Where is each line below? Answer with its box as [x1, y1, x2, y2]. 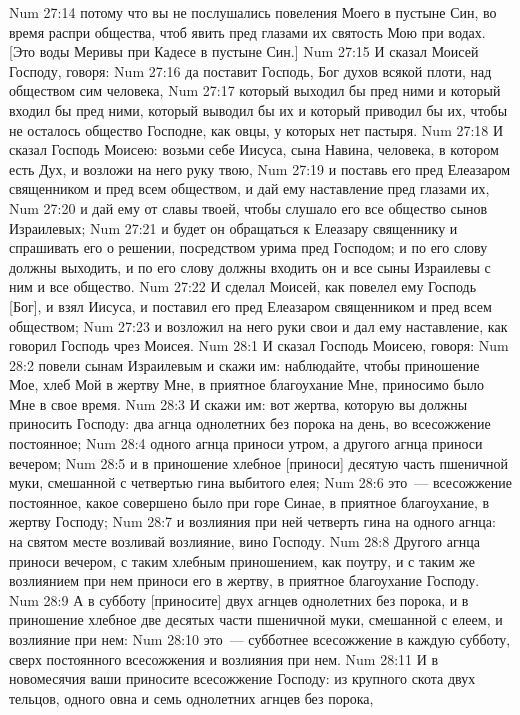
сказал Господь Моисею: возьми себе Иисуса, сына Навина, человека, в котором [9, 139, 499, 160]
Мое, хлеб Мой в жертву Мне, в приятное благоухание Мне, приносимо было [9, 374, 485, 395]
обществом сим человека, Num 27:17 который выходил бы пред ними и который [9, 80, 501, 101]
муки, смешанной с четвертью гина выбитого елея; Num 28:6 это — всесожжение [9, 472, 512, 493]
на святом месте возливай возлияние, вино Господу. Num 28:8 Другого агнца [9, 531, 480, 552]
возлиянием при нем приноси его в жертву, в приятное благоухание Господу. [9, 570, 480, 591]
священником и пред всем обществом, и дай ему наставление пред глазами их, [9, 178, 490, 199]
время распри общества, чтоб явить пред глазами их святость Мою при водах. [9, 21, 486, 42]
